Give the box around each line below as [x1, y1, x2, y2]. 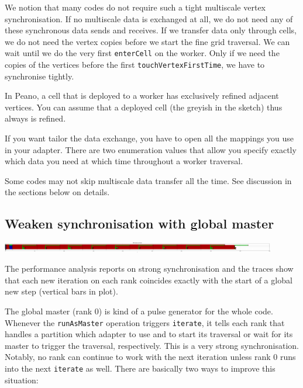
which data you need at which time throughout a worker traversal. [5, 155, 243, 167]
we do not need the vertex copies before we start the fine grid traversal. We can [5, 35, 290, 47]
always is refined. [5, 112, 66, 124]
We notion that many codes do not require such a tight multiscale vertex [5, 1, 266, 13]
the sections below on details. [5, 186, 110, 198]
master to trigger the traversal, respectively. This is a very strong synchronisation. [5, 339, 299, 351]
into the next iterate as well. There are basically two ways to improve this [5, 362, 276, 375]
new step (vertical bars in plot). [5, 285, 118, 297]
